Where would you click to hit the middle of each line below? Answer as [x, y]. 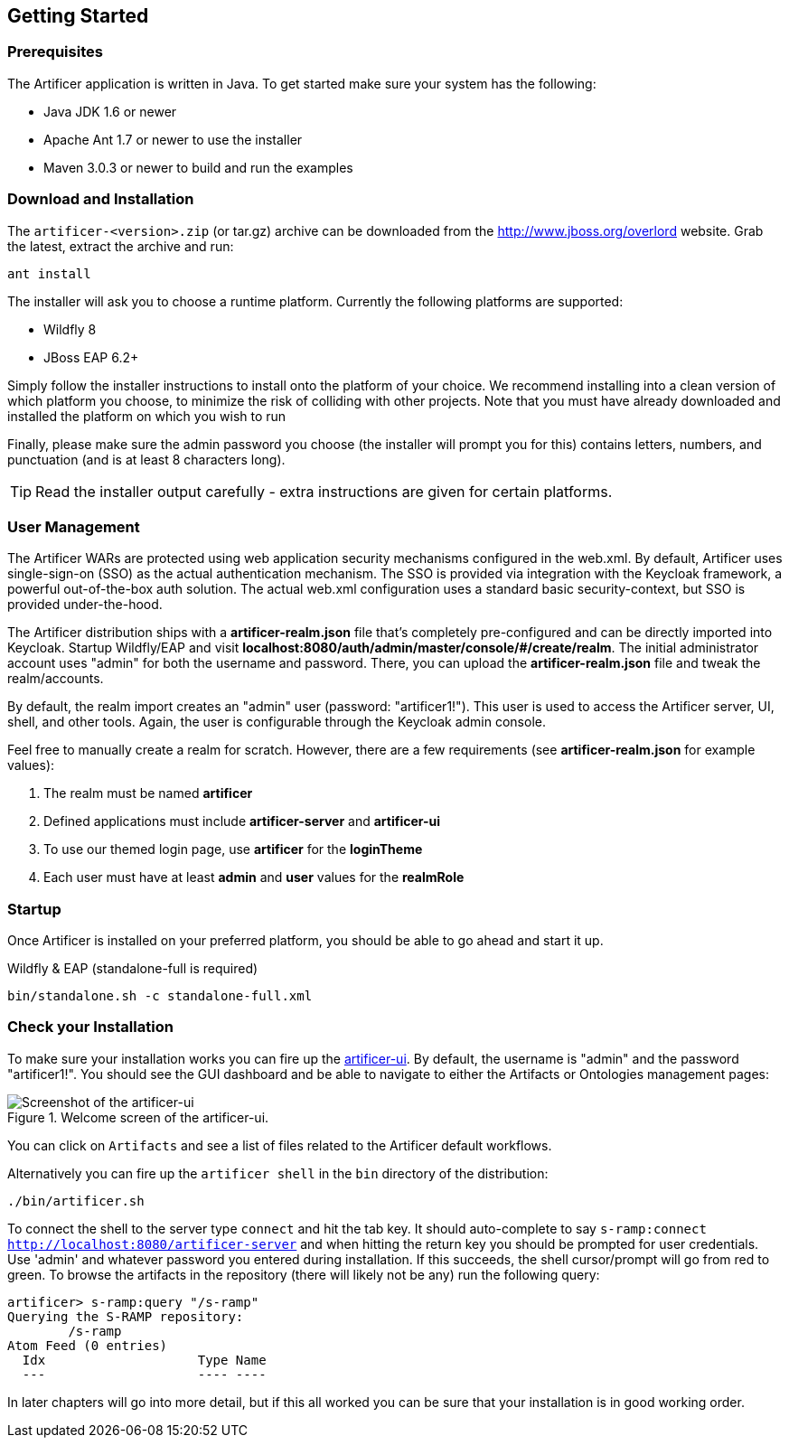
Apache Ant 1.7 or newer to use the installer [173, 139]
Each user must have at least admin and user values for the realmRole [254, 877]
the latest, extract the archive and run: [121, 246]
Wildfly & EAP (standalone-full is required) [133, 969]
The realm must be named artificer [148, 793]
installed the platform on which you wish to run [147, 416]
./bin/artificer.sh [76, 1201]
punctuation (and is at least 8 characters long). [146, 459]
